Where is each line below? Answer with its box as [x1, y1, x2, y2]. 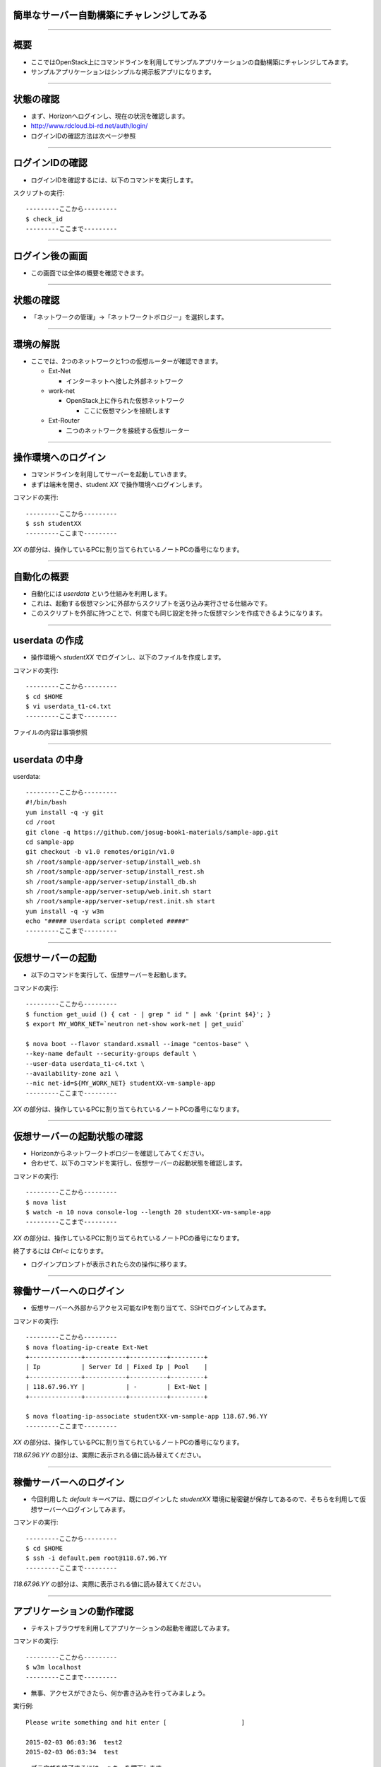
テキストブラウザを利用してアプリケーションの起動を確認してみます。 [30, 1624, 234, 1633]
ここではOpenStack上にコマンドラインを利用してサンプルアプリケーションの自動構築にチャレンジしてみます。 [30, 57, 352, 66]
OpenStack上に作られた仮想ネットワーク [66, 397, 185, 405]
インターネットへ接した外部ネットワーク [66, 377, 183, 385]
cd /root [25, 818, 56, 826]
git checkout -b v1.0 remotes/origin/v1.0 [25, 848, 175, 856]
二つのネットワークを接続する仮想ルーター [66, 426, 190, 435]
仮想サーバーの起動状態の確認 [13, 1130, 143, 1142]
